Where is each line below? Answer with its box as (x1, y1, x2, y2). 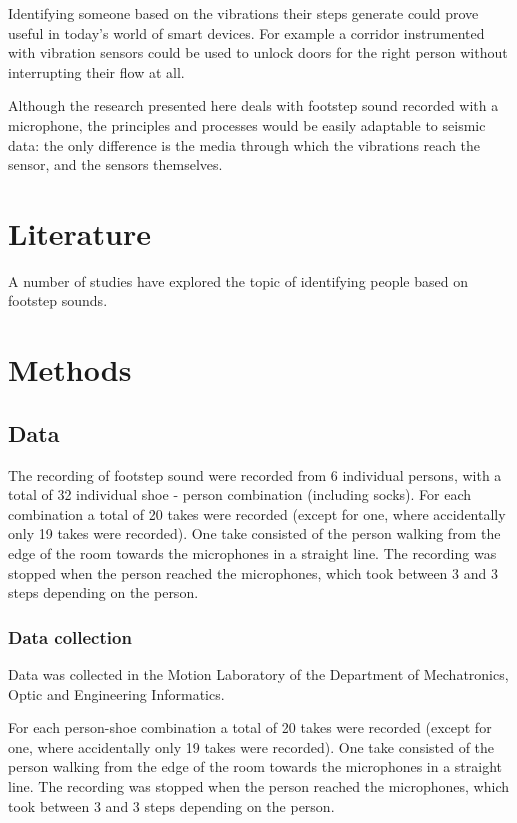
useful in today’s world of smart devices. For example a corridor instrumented (8, 22, 485, 43)
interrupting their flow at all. (8, 61, 185, 82)
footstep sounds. (8, 290, 108, 311)
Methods (8, 349, 132, 390)
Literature (8, 212, 151, 253)
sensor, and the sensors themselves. (8, 154, 223, 175)
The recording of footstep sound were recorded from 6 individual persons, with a (8, 464, 502, 485)
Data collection (8, 624, 132, 649)
